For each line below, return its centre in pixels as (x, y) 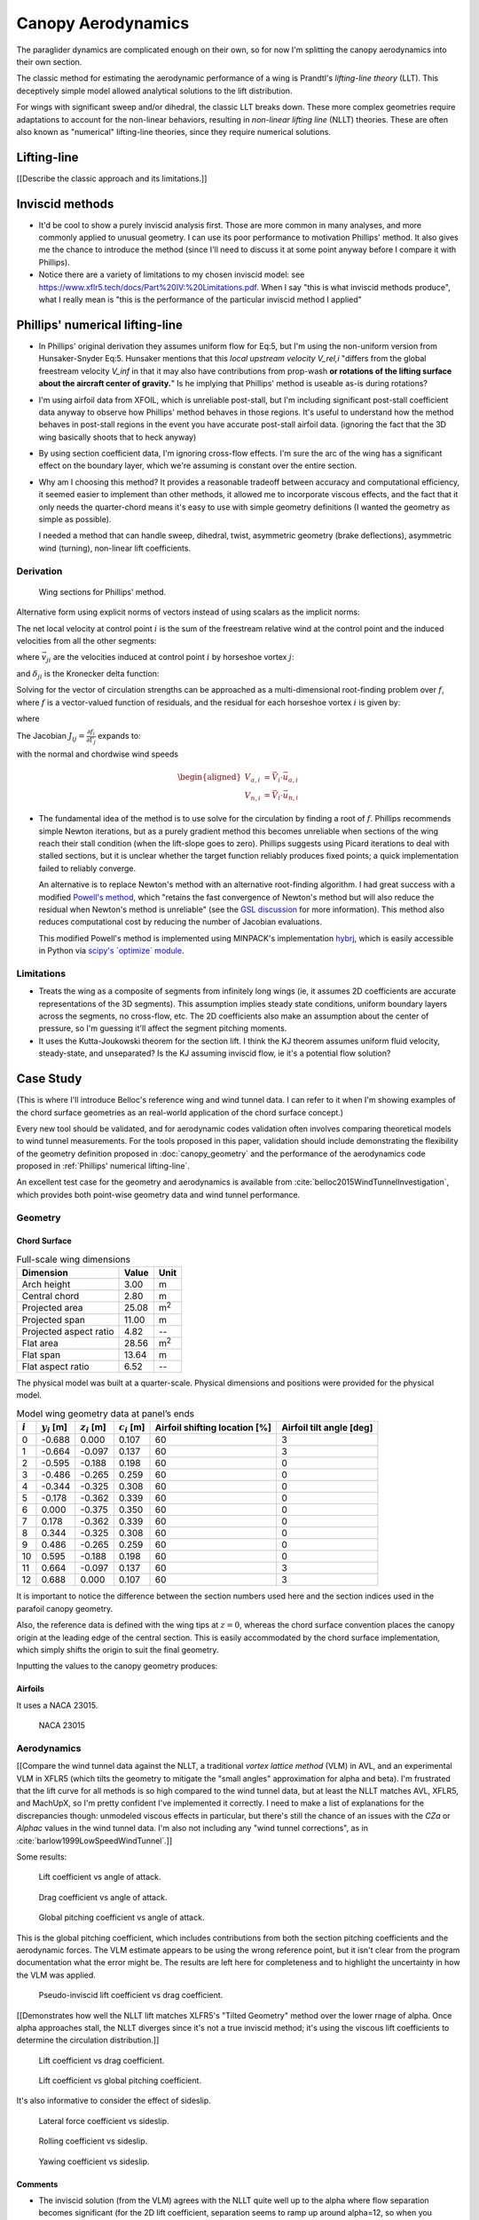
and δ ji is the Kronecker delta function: (88, 674)
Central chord (51, 1296)
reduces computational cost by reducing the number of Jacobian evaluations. (181, 922)
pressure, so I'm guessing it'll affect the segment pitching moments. (163, 1028)
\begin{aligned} (210, 777)
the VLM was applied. (56, 1975)
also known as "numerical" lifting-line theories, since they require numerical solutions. (174, 131)
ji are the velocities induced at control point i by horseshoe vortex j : (170, 658)
